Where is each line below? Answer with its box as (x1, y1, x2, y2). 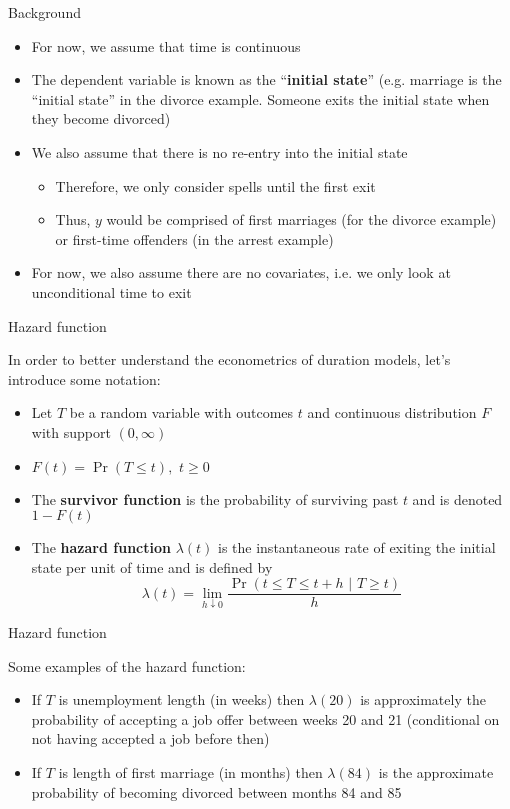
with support (31, 421, 111, 442)
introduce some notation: (8, 368, 161, 389)
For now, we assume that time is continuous (31, 35, 301, 56)
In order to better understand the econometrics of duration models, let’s (8, 349, 451, 370)
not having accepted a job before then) (31, 728, 270, 749)
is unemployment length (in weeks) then (58, 689, 305, 710)
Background (8, 2, 81, 22)
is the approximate (378, 761, 494, 782)
